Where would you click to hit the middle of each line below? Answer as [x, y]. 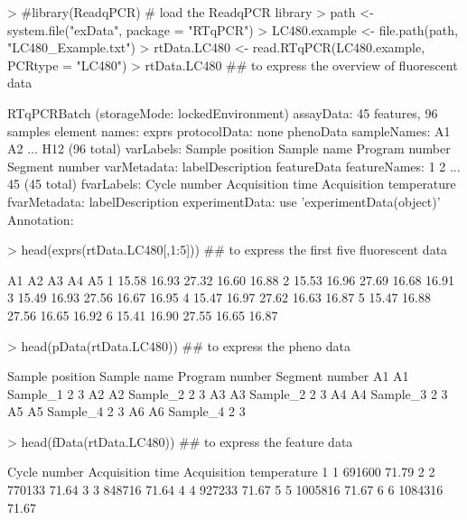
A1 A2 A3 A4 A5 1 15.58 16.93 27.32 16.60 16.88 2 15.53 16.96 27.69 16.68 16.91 [231, 279]
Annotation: [41, 219]
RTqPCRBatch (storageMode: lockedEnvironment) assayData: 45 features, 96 [223, 112]
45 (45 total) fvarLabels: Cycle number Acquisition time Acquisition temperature [232, 184]
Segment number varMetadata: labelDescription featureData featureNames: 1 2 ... [234, 166]
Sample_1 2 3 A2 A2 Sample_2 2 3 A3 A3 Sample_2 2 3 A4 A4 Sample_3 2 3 [228, 393]
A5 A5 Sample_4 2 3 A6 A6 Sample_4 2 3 [126, 411]
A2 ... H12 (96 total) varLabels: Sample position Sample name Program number [229, 149]
